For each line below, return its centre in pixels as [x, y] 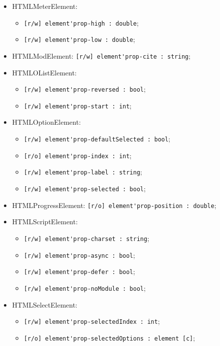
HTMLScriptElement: [45, 222]
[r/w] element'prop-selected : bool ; [85, 189]
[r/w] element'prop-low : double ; [79, 39]
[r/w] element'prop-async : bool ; [79, 255]
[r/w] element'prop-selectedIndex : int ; [92, 321]
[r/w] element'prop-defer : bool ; [79, 271]
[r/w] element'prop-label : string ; [83, 172]
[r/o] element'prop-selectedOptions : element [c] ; [110, 337]
